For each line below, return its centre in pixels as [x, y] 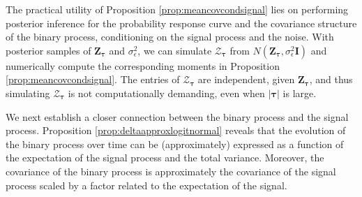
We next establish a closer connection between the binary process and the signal [177, 116]
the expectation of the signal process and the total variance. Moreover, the [165, 158]
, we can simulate [175, 50]
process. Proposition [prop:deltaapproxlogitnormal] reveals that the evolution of [176, 130]
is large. [300, 93]
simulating [28, 93]
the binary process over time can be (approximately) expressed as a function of [175, 144]
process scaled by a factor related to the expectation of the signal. [146, 185]
